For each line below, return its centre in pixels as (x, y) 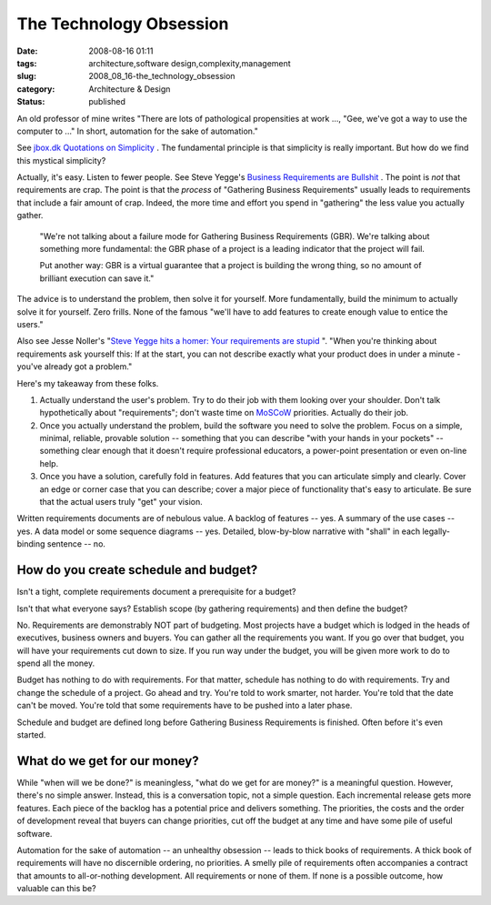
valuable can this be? (56, 889)
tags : (27, 63)
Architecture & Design (130, 89)
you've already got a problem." (75, 367)
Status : (31, 102)
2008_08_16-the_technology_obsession (162, 76)
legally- (436, 531)
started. (31, 735)
